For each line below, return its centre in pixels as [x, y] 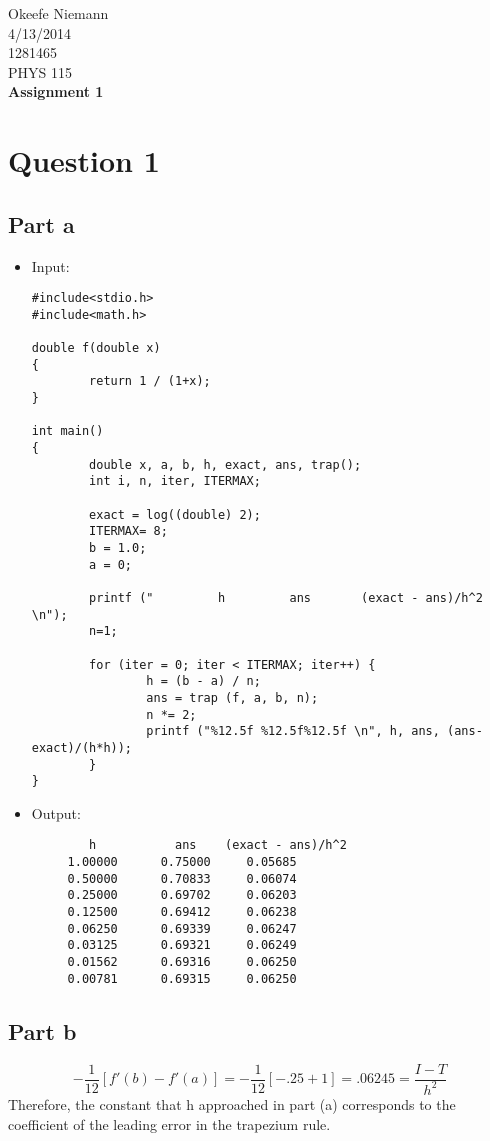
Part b [42, 1030]
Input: [50, 265]
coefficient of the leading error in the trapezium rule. [169, 1123]
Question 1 [84, 160]
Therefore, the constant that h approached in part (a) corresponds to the [232, 1103]
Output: [56, 812]
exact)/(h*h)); [82, 747]
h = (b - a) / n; [203, 681]
